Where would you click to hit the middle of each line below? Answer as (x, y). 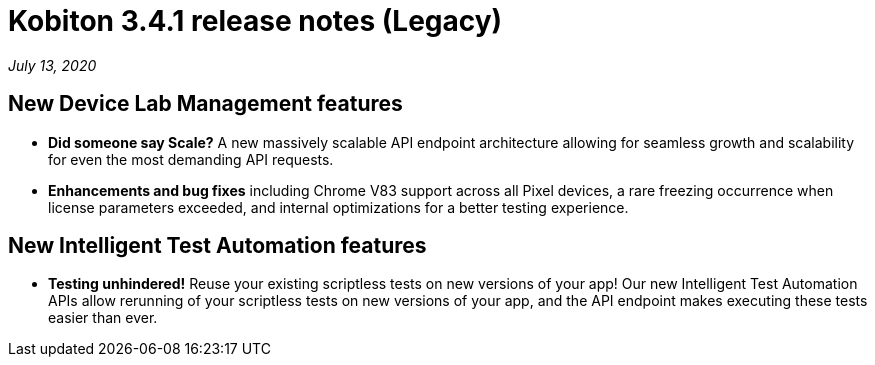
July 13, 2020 (52, 65)
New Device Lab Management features (205, 104)
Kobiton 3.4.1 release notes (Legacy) (255, 21)
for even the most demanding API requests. (191, 159)
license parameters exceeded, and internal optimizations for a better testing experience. (338, 207)
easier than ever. (103, 318)
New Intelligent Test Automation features (217, 246)
